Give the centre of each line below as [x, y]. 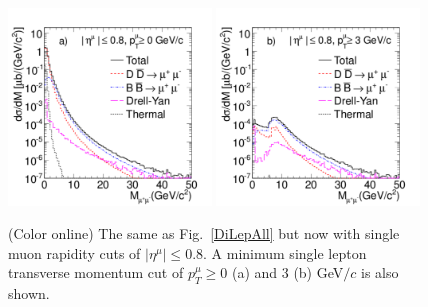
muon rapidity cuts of [74, 252]
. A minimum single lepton [285, 252]
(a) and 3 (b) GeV [287, 272]
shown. [29, 293]
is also [380, 272]
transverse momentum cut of [96, 272]
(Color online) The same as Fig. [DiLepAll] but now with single [204, 233]
